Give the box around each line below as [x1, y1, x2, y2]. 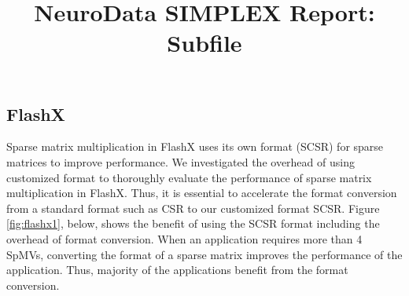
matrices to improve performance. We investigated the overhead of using [6, 153, 355, 170]
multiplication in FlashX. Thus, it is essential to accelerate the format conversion [6, 185, 397, 201]
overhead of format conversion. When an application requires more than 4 [6, 230, 363, 247]
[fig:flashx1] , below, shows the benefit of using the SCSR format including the [6, 215, 380, 232]
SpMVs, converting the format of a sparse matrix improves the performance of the [6, 246, 403, 262]
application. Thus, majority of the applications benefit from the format [6, 261, 348, 278]
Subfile [167, 27, 242, 59]
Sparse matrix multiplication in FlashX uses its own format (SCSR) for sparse [6, 138, 384, 155]
